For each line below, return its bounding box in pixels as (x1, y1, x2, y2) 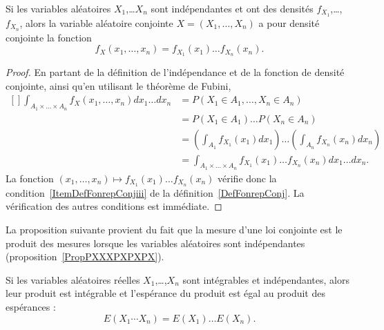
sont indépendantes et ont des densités (151, 1, 314, 15)
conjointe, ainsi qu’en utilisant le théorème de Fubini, (6, 78, 231, 93)
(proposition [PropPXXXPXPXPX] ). (6, 249, 164, 264)
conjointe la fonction (6, 30, 92, 44)
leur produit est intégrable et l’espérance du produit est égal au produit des (6, 286, 325, 300)
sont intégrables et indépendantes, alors (182, 272, 349, 287)
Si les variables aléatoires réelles (6, 272, 140, 287)
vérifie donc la (218, 171, 277, 185)
